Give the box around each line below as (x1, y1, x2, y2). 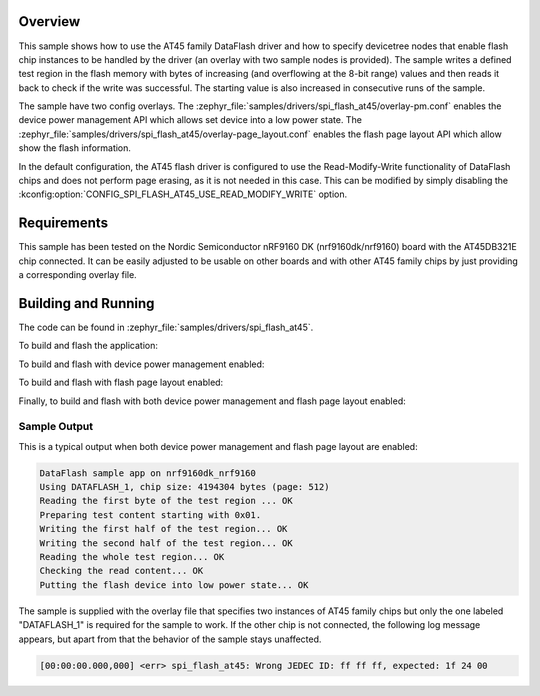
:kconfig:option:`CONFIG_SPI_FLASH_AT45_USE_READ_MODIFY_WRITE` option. (18, 188, 348, 200)
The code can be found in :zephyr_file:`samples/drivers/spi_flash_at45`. (18, 321, 314, 334)
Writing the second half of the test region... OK (39, 537, 294, 549)
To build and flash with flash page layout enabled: (18, 376, 224, 389)
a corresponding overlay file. (18, 269, 137, 281)
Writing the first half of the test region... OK (39, 523, 288, 535)
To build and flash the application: (18, 340, 159, 352)
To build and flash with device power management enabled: (18, 358, 265, 370)
